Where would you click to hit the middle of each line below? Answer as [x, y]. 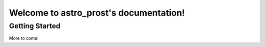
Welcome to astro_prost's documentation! [97, 13]
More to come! [24, 38]
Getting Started [35, 26]
